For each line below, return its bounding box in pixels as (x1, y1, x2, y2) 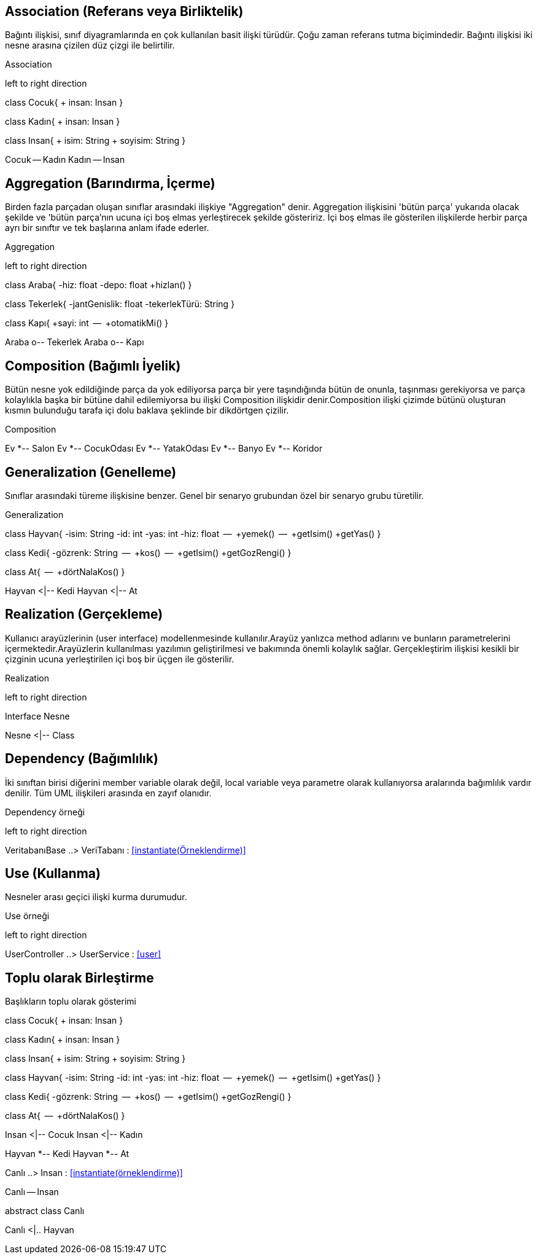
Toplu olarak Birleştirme (5, 970, 154, 986)
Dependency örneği (5, 806, 85, 817)
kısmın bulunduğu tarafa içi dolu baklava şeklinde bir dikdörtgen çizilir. (5, 405, 289, 416)
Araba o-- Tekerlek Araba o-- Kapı (5, 337, 144, 348)
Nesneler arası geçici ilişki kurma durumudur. (5, 892, 187, 903)
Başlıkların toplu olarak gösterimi (5, 996, 136, 1007)
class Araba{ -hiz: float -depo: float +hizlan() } (5, 280, 192, 291)
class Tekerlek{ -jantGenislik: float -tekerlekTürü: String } (5, 299, 235, 310)
